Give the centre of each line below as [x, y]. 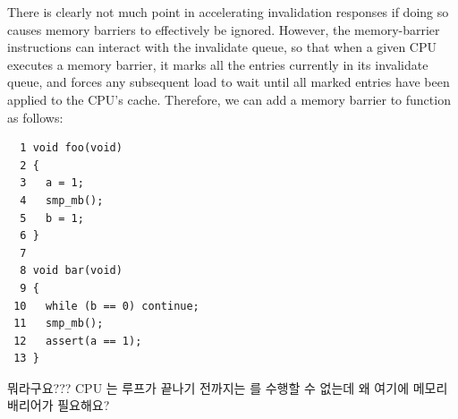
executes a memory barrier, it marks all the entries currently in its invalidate [218, 64]
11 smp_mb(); [59, 324]
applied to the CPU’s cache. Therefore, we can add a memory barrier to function [229, 99]
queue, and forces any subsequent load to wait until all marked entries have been [229, 82]
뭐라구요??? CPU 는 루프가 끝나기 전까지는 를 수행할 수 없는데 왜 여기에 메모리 [228, 387]
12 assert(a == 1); [78, 341]
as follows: [35, 117]
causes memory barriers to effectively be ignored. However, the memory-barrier [224, 29]
